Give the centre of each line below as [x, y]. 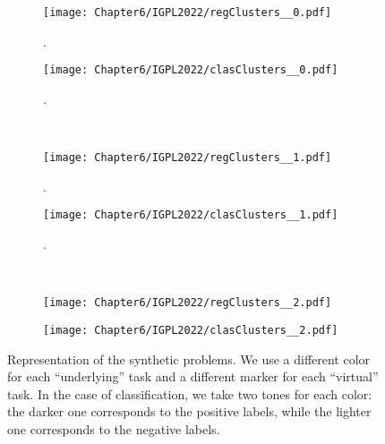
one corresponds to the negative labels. [114, 428]
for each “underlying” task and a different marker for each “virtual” [193, 376]
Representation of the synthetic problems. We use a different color [189, 359]
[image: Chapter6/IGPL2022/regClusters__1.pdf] [188, 158]
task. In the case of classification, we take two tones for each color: [190, 393]
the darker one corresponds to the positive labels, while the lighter [189, 411]
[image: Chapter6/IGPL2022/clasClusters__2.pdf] [191, 330]
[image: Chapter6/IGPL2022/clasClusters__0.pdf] [191, 70]
